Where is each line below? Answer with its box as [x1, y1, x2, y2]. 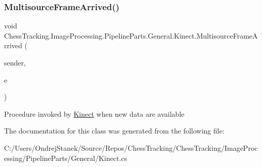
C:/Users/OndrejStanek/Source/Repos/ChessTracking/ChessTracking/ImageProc [4, 142, 258, 153]
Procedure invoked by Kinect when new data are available [4, 108, 184, 119]
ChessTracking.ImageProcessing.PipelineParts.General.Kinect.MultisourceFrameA [4, 30, 258, 41]
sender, [4, 57, 26, 68]
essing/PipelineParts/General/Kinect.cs [4, 152, 127, 163]
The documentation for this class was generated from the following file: [4, 125, 224, 136]
